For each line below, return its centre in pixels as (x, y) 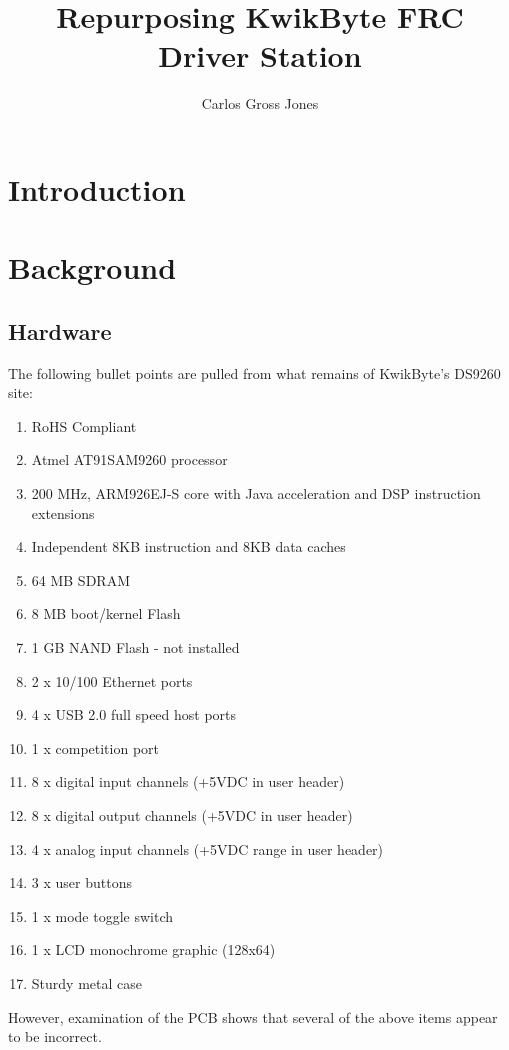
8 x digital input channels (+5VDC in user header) (188, 781)
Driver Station (260, 55)
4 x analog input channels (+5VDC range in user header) (207, 848)
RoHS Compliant (84, 425)
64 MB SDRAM (80, 579)
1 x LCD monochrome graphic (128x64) (153, 949)
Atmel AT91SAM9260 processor (129, 459)
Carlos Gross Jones (260, 103)
